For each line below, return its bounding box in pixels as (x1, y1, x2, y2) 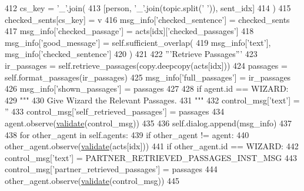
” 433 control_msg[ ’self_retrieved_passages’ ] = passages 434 (5, 105, 225, 118)
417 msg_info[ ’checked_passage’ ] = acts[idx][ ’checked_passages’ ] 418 (5, 25, 254, 37)
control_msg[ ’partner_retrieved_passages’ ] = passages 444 (5, 163, 218, 175)
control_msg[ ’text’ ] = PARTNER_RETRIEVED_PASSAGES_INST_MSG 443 (5, 151, 298, 163)
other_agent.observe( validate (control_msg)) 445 (5, 174, 180, 186)
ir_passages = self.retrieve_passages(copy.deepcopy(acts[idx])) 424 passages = (5, 59, 288, 71)
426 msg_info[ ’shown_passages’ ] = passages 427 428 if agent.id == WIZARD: (5, 82, 289, 95)
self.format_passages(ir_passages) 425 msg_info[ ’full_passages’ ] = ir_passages (5, 71, 291, 83)
